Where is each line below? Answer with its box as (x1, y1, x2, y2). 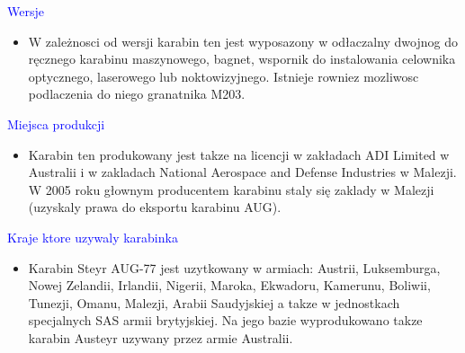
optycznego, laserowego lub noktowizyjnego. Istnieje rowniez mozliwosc (28, 66, 419, 85)
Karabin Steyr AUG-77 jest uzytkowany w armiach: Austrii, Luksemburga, (28, 258, 441, 277)
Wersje (7, 2, 44, 20)
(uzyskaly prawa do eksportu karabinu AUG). (28, 198, 282, 216)
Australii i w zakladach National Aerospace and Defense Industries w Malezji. (28, 163, 457, 181)
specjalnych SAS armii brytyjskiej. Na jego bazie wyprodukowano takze (28, 311, 423, 330)
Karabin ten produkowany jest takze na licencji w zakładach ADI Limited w (28, 145, 450, 163)
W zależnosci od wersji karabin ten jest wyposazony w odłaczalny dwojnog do (28, 31, 458, 50)
